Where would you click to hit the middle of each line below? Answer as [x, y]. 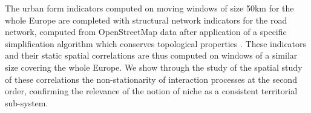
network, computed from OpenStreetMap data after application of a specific [146, 32]
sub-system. [27, 102]
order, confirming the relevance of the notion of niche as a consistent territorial [151, 91]
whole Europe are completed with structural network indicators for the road [146, 20]
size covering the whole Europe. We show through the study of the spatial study [154, 67]
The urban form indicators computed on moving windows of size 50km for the [149, 8]
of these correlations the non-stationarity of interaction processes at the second [151, 79]
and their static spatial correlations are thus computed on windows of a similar [151, 55]
